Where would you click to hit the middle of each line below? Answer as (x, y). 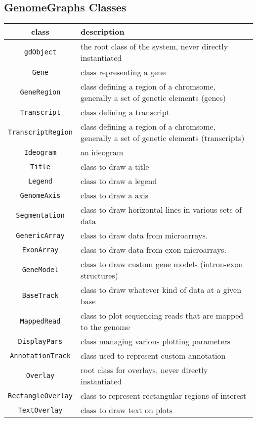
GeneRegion (40, 92)
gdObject (40, 52)
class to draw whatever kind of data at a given (161, 290)
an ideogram (102, 152)
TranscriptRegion (40, 132)
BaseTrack (40, 296)
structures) (99, 276)
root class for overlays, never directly (144, 370)
